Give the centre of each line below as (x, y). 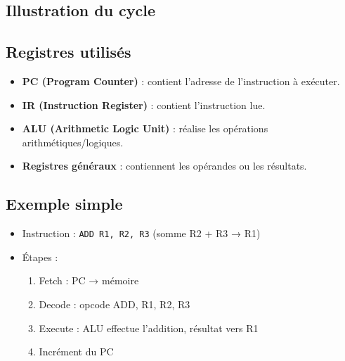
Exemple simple (64, 204)
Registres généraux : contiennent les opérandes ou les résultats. (164, 166)
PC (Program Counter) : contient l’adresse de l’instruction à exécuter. (181, 81)
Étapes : (40, 256)
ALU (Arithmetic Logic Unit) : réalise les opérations (145, 128)
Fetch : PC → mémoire (89, 280)
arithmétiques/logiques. (73, 142)
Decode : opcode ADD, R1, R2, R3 (115, 304)
